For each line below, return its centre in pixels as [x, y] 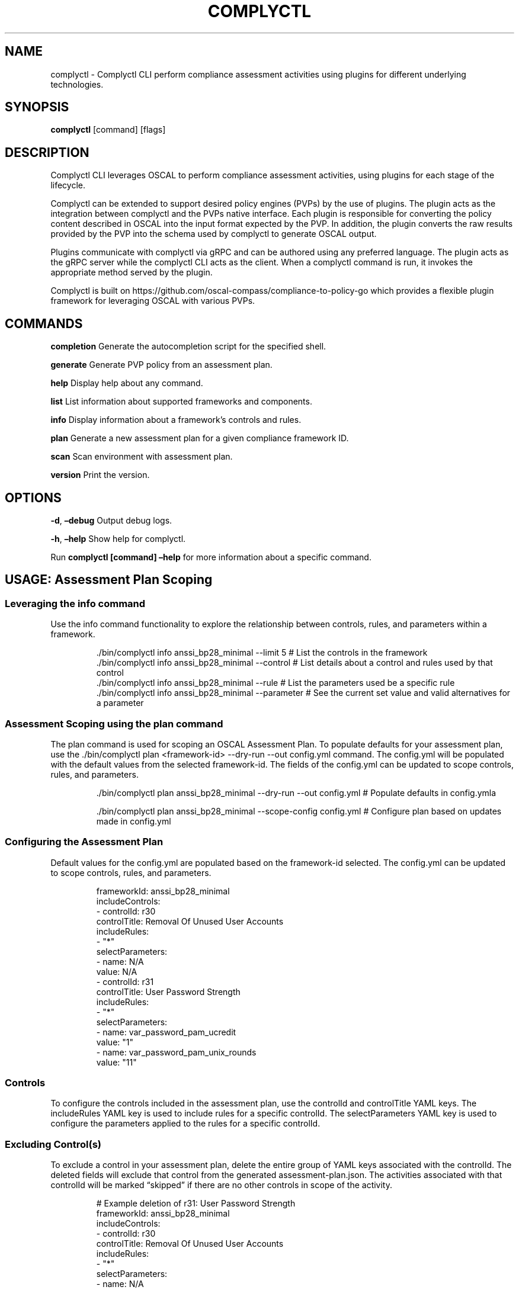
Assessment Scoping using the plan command [114, 723]
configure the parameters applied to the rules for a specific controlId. [185, 1124]
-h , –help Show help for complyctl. [118, 538]
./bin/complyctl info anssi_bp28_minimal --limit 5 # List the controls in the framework [262, 653]
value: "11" [116, 1062]
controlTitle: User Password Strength [168, 991]
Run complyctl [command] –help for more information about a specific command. [211, 557]
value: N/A [117, 971]
